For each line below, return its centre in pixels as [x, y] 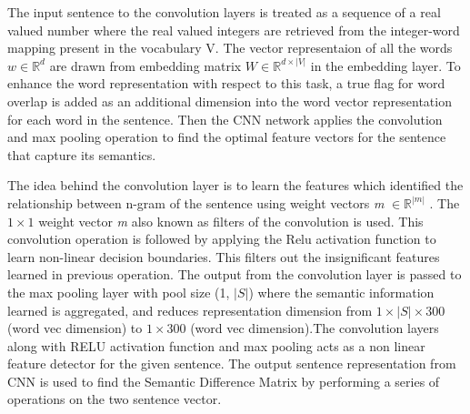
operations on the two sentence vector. [115, 399]
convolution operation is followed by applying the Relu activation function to [222, 239]
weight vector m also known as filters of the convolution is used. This [231, 221]
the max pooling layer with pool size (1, [119, 292]
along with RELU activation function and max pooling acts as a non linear [216, 345]
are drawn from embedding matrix [145, 65]
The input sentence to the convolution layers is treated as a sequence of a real [224, 12]
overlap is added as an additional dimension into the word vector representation [230, 101]
